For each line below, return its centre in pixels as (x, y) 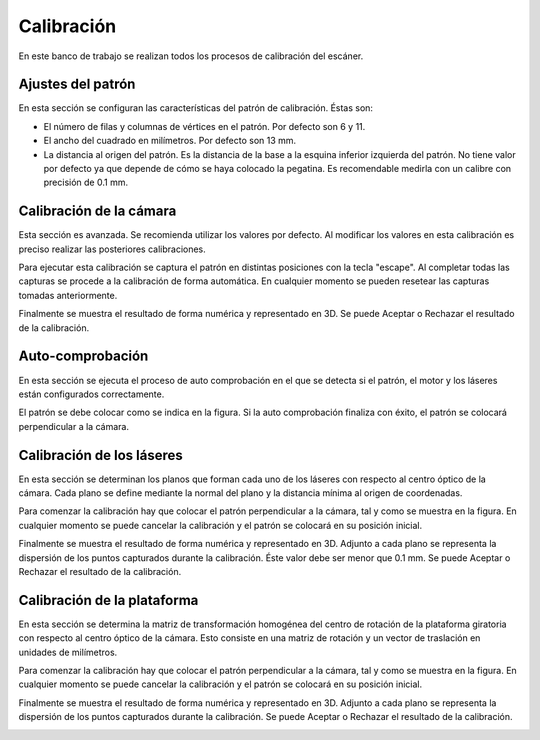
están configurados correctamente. (91, 394)
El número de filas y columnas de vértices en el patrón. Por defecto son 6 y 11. (204, 126)
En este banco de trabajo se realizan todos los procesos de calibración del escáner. (191, 56)
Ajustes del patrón (77, 84)
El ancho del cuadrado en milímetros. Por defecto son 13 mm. (170, 141)
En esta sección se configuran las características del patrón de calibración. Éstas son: (196, 108)
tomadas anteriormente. (68, 295)
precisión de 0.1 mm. (86, 182)
